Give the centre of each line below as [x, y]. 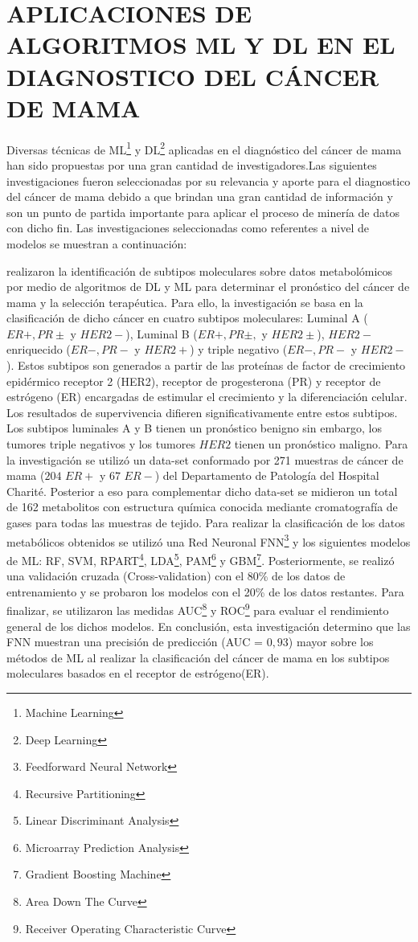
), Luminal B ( [162, 333]
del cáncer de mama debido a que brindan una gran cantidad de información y [200, 197]
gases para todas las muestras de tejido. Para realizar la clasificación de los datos [206, 522]
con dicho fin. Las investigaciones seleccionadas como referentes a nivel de [188, 228]
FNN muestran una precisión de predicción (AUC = [135, 642]
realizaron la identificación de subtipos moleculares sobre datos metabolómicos [200, 270]
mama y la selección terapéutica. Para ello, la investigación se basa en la [185, 302]
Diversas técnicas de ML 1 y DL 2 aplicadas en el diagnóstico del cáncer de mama [204, 148]
